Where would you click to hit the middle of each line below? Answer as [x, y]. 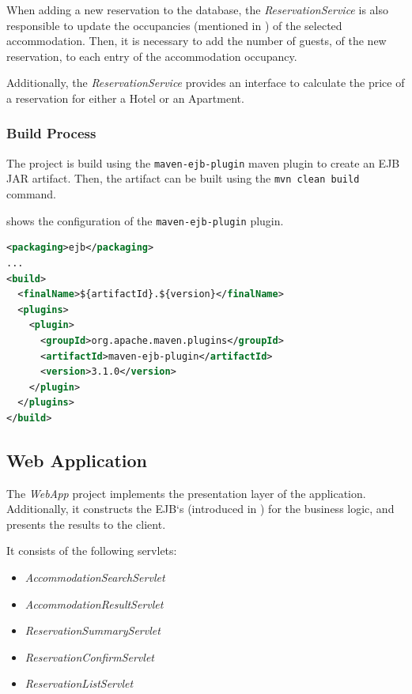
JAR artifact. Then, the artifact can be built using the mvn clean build [183, 178]
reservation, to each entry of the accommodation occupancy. [152, 56]
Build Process [51, 133]
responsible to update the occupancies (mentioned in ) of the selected [174, 25]
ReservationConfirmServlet [89, 656]
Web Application [77, 460]
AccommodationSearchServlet [95, 577]
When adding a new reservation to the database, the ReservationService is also [197, 9]
